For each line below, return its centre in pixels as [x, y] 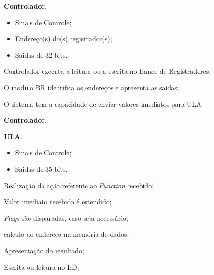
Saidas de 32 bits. [41, 55]
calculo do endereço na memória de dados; [66, 234]
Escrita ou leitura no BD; [42, 267]
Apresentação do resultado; [44, 250]
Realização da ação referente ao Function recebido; [79, 185]
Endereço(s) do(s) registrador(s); [64, 39]
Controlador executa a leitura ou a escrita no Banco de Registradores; [107, 71]
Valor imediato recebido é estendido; [58, 202]
